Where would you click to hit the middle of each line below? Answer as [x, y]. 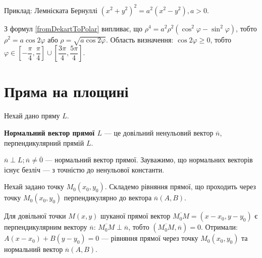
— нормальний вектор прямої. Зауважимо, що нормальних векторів [149, 160]
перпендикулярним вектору [46, 227]
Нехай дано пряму [32, 116]
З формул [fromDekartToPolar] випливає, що [73, 28]
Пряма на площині [66, 91]
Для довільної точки [35, 216]
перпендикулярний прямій [44, 142]
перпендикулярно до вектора [108, 198]
